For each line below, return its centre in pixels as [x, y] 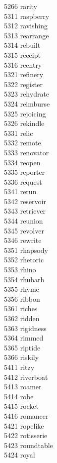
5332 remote [23, 143]
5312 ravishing [26, 26]
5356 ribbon [22, 298]
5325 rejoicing [25, 113]
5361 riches [21, 308]
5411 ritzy [19, 367]
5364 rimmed [24, 338]
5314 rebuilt [22, 45]
